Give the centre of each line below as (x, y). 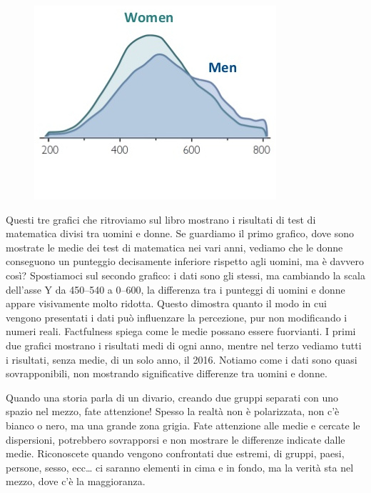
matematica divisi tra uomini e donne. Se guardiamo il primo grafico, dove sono (180, 233)
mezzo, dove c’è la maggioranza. (76, 481)
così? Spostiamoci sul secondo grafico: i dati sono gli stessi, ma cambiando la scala (185, 275)
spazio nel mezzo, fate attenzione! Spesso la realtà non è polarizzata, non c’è (173, 411)
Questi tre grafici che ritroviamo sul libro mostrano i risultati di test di (161, 219)
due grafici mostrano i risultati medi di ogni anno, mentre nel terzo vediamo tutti (184, 345)
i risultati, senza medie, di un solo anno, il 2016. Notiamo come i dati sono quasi (182, 359)
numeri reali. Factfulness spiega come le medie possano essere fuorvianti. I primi (181, 331)
